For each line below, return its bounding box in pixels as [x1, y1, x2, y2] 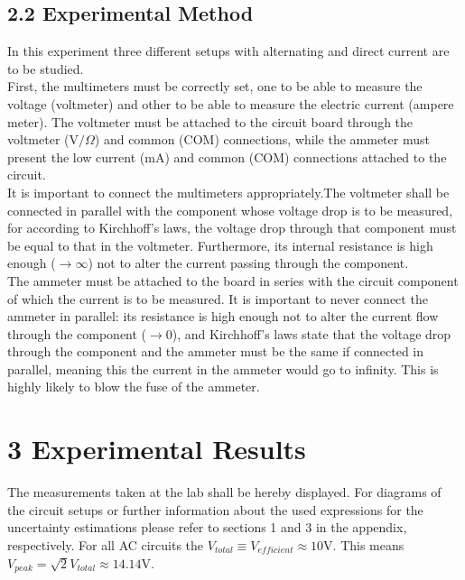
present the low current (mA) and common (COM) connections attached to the [7, 147, 447, 166]
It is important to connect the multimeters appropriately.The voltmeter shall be [7, 182, 450, 201]
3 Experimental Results [7, 430, 306, 467]
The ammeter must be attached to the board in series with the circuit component [7, 271, 459, 290]
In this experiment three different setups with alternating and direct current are [7, 41, 450, 60]
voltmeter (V [7, 130, 79, 149]
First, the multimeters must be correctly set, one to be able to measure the [7, 77, 423, 96]
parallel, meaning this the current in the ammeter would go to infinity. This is [7, 359, 439, 378]
